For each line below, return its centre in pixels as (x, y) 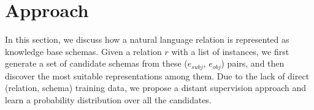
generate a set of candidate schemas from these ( (96, 63)
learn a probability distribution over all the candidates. (108, 99)
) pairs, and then (253, 63)
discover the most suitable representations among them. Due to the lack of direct (157, 75)
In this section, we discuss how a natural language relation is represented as (147, 39)
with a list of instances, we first (230, 51)
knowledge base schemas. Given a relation (83, 51)
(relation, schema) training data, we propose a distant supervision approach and (156, 88)
